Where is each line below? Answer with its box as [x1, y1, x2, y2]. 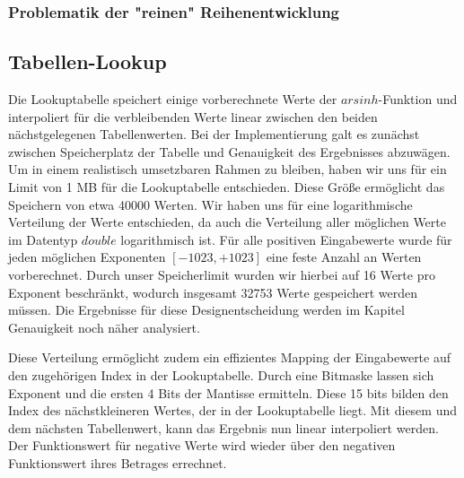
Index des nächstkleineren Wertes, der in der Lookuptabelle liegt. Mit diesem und [8, 401, 458, 420]
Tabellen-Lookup [8, 48, 167, 75]
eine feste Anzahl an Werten [266, 248, 422, 266]
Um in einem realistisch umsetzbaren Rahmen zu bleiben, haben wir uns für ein [8, 160, 447, 178]
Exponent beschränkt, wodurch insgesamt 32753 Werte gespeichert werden [8, 282, 418, 301]
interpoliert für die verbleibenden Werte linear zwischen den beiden [8, 107, 378, 126]
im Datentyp [8, 230, 78, 248]
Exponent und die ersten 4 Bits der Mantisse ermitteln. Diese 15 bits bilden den [8, 383, 449, 402]
